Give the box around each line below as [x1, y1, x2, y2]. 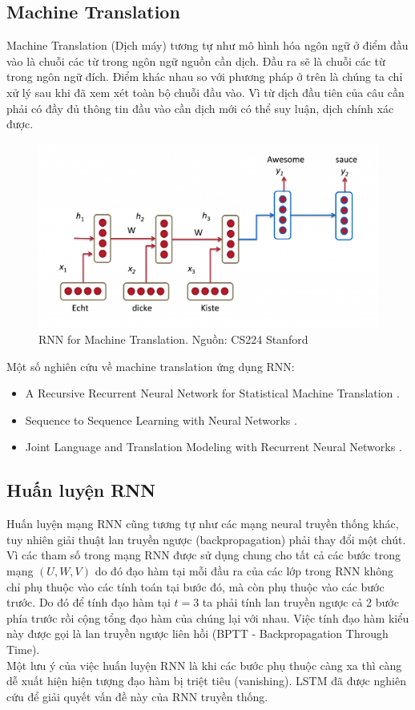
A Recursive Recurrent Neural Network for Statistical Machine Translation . [25, 385, 400, 401]
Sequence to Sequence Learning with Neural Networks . [25, 411, 297, 428]
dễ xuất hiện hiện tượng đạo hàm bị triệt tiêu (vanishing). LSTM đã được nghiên [6, 672, 406, 689]
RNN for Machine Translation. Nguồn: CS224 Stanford [38, 330, 308, 347]
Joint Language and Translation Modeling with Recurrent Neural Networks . [25, 438, 402, 455]
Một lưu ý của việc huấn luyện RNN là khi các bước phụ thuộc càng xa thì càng [6, 656, 402, 673]
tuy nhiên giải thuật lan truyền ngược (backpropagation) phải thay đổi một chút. [6, 530, 406, 547]
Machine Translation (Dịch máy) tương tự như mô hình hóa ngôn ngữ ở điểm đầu [6, 37, 409, 54]
